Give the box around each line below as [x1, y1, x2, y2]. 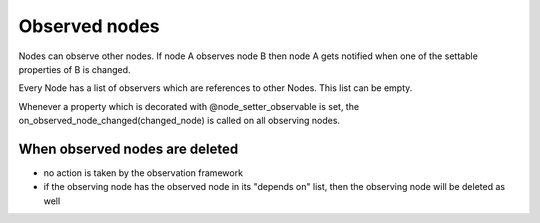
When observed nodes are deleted [18, 140, 239, 157]
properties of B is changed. [18, 63, 131, 75]
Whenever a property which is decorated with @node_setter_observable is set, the [18, 100, 360, 112]
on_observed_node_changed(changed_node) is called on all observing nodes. [18, 115, 340, 127]
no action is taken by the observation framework [43, 167, 244, 179]
